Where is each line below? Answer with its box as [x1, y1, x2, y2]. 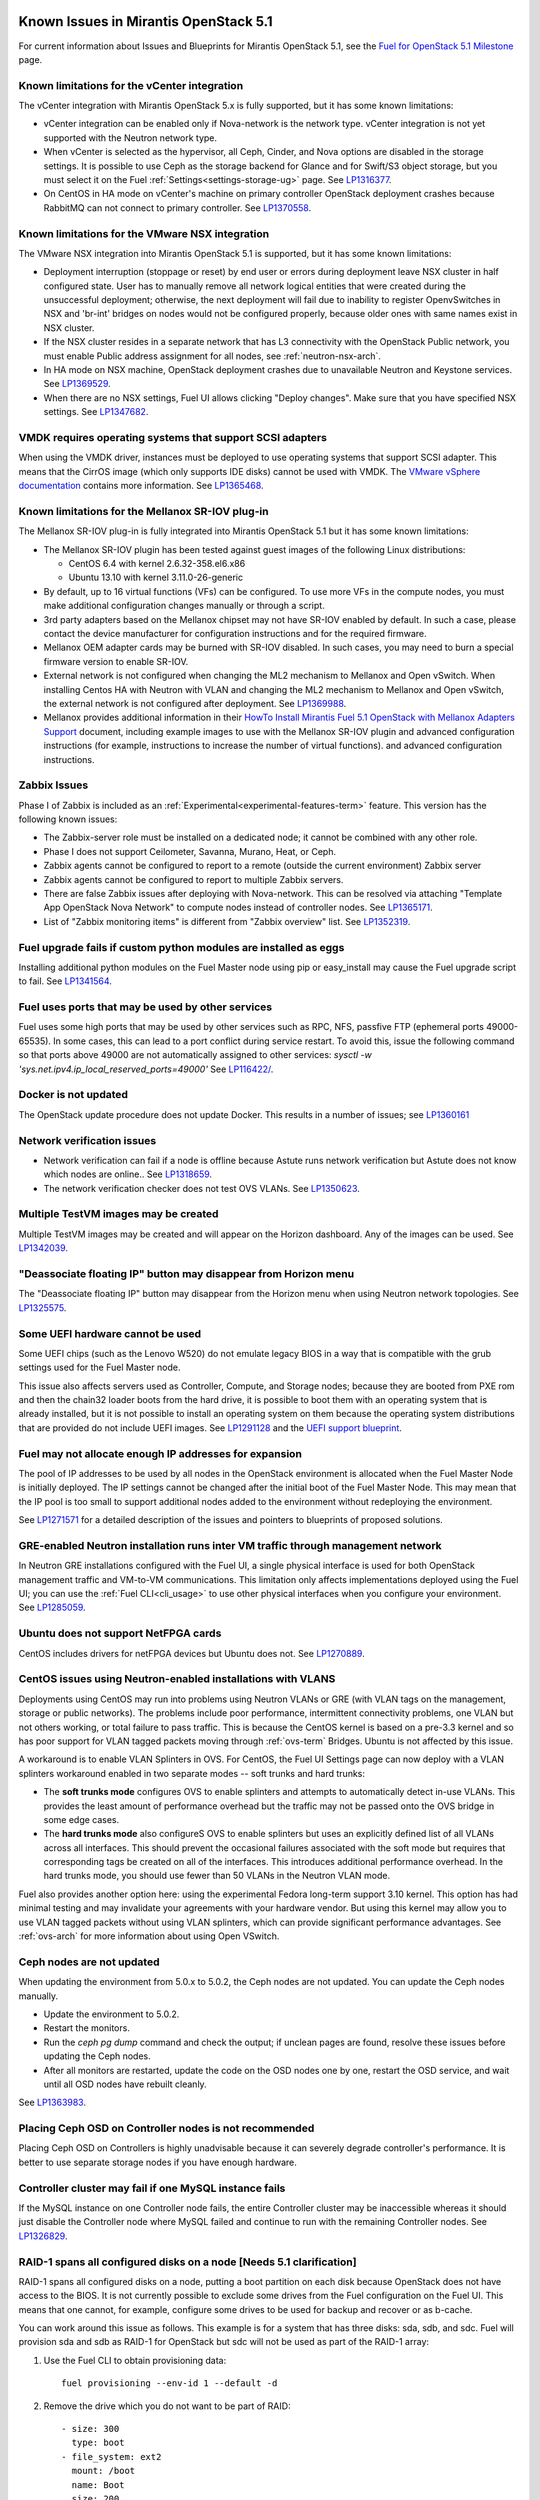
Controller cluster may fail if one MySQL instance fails [18, 2181, 286, 2195]
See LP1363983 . [18, 2096, 87, 2109]
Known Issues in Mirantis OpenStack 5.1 [18, 13, 274, 30]
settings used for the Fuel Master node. [18, 1361, 181, 1374]
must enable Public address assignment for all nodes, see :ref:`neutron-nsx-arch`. [43, 350, 382, 362]
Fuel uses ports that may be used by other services [18, 1000, 273, 1014]
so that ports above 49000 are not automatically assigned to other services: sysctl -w [18, 1049, 372, 1061]
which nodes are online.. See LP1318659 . [43, 1168, 213, 1180]
